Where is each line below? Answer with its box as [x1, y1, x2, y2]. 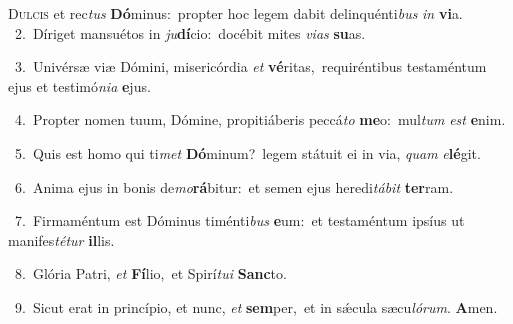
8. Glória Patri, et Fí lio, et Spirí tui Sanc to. [14, 263, 287, 284]
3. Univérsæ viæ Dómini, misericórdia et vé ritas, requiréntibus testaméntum [14, 56, 487, 77]
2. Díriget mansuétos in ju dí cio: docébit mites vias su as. [14, 22, 366, 43]
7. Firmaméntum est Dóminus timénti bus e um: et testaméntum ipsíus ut [14, 210, 465, 231]
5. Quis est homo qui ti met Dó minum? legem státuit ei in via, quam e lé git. [14, 142, 481, 163]
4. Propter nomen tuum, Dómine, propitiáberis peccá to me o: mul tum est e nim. [14, 109, 506, 130]
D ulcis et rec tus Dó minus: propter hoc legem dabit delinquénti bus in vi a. [8, 3, 463, 23]
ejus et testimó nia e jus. [8, 75, 151, 96]
